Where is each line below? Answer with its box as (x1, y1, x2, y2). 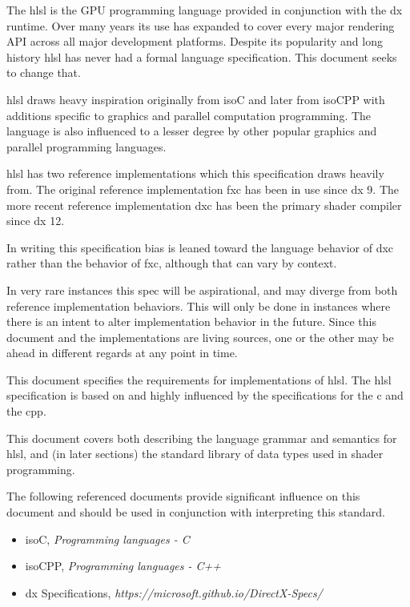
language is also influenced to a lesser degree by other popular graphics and (6, 123, 377, 139)
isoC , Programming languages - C (25, 530, 190, 547)
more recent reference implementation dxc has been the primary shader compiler (6, 196, 402, 213)
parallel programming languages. (6, 138, 167, 155)
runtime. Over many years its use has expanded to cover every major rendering (6, 17, 395, 34)
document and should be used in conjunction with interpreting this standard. (6, 504, 386, 521)
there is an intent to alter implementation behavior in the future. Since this (6, 313, 376, 330)
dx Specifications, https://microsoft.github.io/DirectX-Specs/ (25, 584, 323, 601)
